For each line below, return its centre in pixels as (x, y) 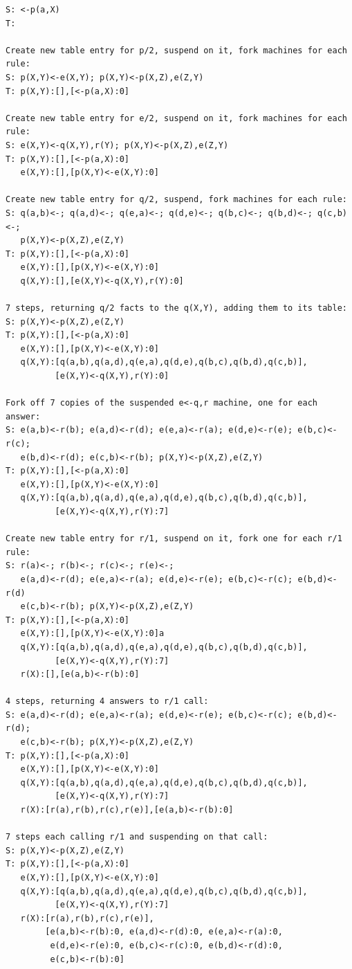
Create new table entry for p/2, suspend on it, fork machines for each (176, 50)
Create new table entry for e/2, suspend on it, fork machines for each (176, 118)
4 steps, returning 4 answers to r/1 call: (107, 701)
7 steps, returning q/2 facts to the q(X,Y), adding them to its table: (176, 308)
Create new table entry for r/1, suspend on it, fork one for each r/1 (174, 539)
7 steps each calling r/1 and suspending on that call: (137, 837)
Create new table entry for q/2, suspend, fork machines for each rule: (176, 200)
